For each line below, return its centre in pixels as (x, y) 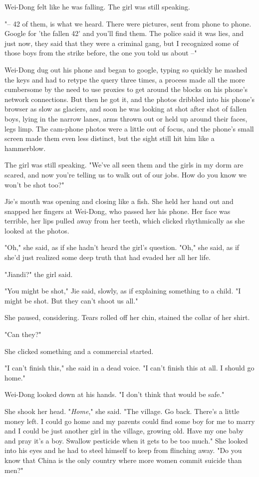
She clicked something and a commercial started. (79, 351)
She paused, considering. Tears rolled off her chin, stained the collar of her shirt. (127, 317)
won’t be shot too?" (34, 184)
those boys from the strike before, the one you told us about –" (101, 53)
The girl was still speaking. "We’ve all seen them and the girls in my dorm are (124, 165)
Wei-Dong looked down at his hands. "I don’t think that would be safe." (115, 394)
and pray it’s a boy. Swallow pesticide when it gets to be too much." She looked (126, 440)
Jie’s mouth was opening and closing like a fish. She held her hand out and (119, 201)
